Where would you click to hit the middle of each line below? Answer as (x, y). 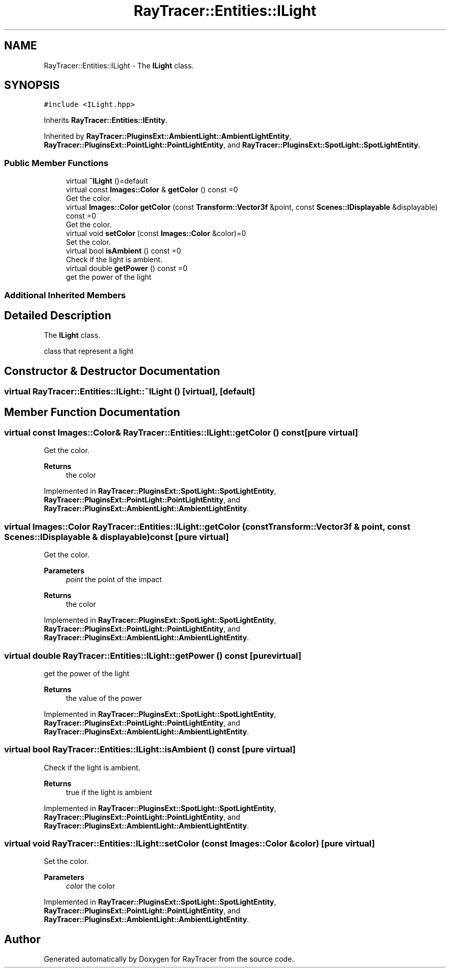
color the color (91, 886)
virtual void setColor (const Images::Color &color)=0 (156, 233)
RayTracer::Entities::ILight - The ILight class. (119, 65)
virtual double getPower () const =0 (127, 268)
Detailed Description (58, 315)
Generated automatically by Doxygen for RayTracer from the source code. (169, 959)
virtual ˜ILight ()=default (107, 181)
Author (22, 939)
